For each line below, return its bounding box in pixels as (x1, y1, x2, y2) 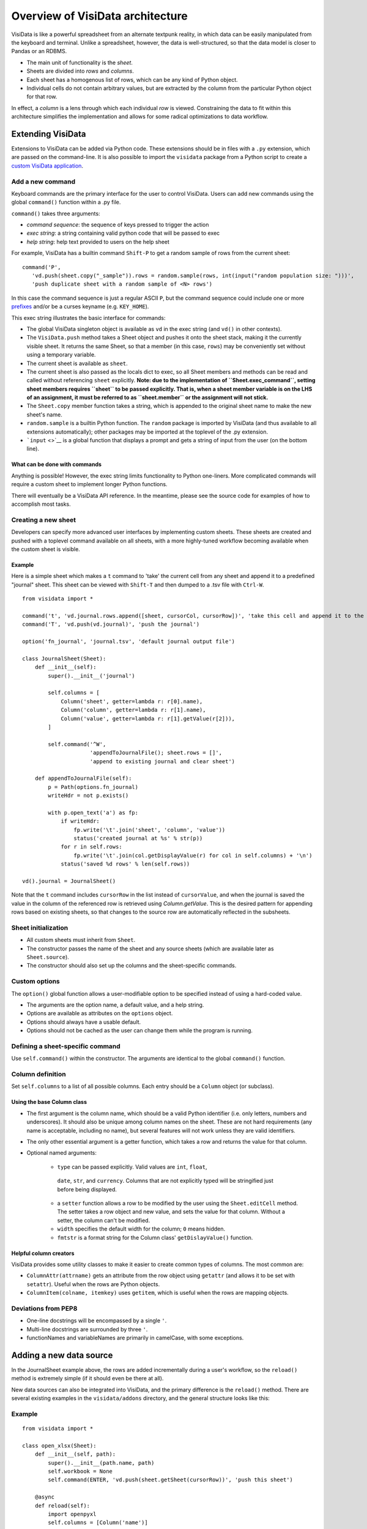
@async (34, 1494, 55, 1501)
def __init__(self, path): (34, 1451, 116, 1458)
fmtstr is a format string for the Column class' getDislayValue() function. (57, 1234, 253, 1241)
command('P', (22, 264, 61, 270)
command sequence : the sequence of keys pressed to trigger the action (26, 221, 209, 229)
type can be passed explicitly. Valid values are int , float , (57, 1163, 207, 1171)
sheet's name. (26, 410, 62, 418)
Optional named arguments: (26, 1149, 97, 1157)
